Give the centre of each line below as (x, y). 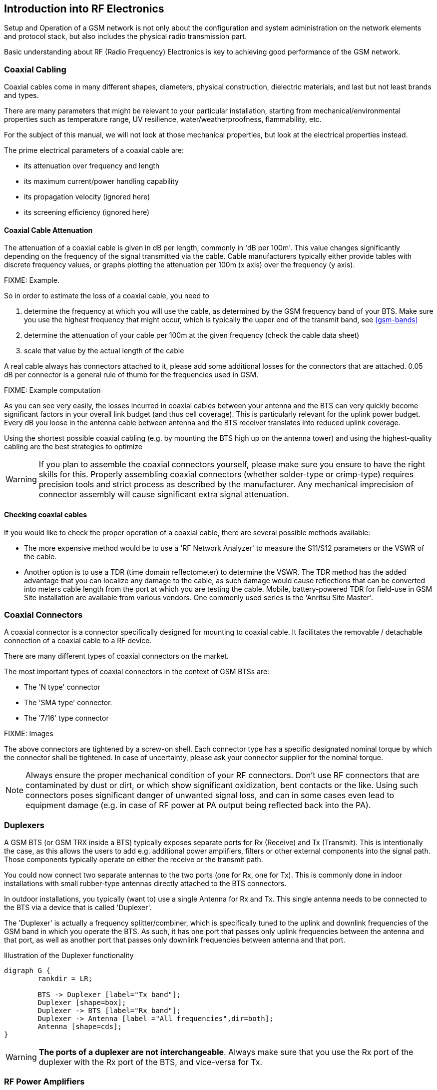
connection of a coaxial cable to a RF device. (78, 641)
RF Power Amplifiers (44, 1082)
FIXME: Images (29, 734)
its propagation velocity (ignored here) (87, 197)
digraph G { (27, 971)
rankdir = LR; (65, 979)
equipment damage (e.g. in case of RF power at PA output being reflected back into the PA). (198, 805)
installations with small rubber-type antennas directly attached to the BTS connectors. (145, 884)
